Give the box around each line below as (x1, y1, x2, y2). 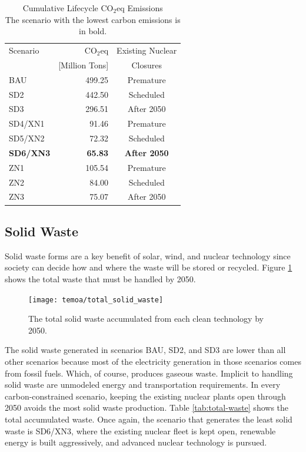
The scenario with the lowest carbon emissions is (5, 13, 181, 25)
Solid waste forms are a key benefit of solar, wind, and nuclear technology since (5, 249, 291, 262)
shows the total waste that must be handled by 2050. (5, 272, 196, 285)
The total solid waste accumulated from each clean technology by (28, 312, 264, 325)
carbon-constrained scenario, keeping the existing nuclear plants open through (5, 390, 286, 402)
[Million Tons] (58, 58, 109, 71)
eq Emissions (117, 2, 163, 14)
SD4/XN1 (9, 117, 45, 130)
